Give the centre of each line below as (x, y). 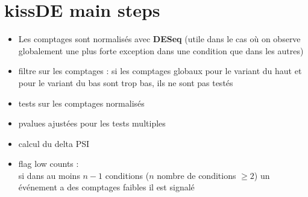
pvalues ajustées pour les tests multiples (92, 123)
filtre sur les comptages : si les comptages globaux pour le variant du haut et (160, 71)
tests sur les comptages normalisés (81, 103)
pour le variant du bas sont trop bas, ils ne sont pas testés (126, 82)
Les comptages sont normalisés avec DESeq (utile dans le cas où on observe (159, 39)
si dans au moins (49, 175)
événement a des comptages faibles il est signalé (106, 187)
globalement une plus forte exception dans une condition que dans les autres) (161, 50)
